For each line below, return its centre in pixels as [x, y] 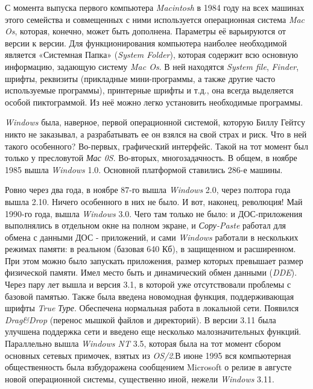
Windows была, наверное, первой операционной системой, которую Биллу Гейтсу [155, 122]
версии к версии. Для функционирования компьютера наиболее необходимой [146, 43]
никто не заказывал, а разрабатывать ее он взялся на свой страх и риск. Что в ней [156, 134]
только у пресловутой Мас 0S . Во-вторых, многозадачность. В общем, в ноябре [151, 158]
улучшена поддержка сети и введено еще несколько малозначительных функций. [153, 331]
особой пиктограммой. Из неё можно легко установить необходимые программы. [154, 102]
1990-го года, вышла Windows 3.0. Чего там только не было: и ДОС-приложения [154, 213]
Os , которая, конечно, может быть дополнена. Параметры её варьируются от [145, 31]
